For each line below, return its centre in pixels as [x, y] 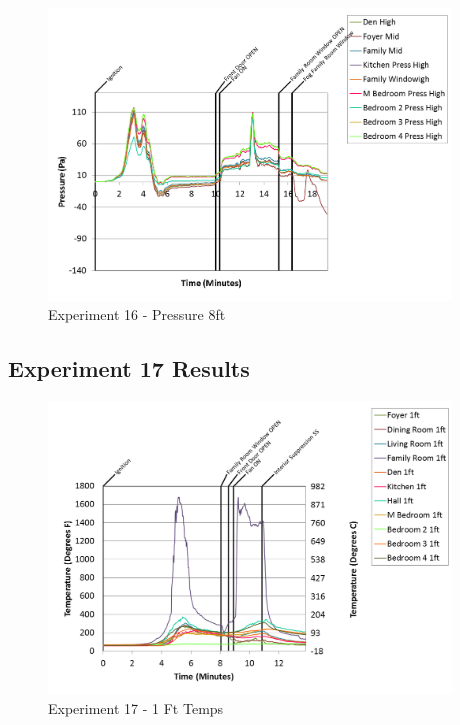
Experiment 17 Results [129, 368]
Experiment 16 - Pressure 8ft [137, 314]
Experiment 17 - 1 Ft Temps [136, 707]
